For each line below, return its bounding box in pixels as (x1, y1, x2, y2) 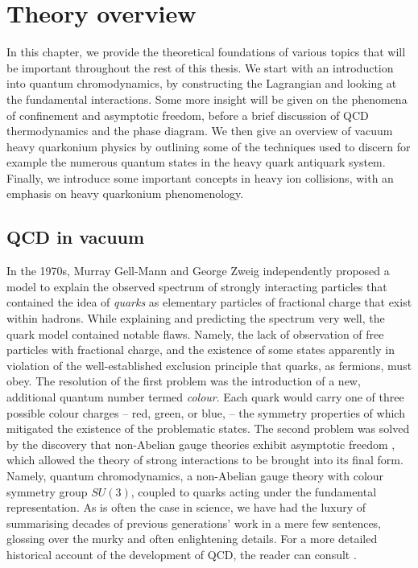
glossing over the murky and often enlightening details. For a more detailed (6, 530, 378, 547)
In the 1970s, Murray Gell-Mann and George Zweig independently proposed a (6, 262, 390, 279)
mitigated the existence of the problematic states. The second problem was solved (6, 420, 410, 437)
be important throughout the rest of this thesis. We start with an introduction (6, 59, 394, 76)
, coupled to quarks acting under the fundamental (130, 483, 377, 500)
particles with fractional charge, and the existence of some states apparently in (6, 341, 395, 358)
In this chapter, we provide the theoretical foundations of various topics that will (6, 43, 406, 60)
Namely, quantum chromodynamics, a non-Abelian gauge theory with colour (6, 467, 384, 484)
